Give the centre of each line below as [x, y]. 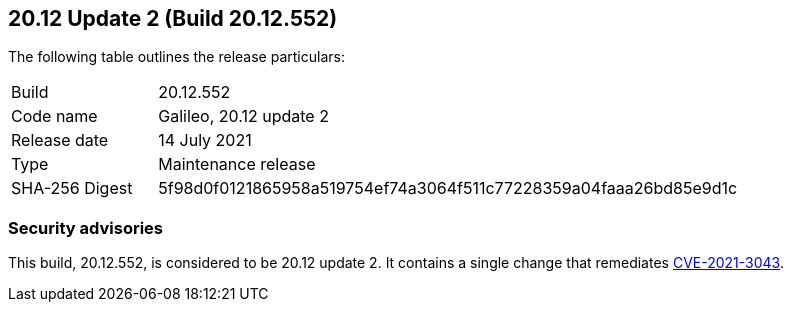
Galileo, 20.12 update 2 [243, 116]
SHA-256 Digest [72, 188]
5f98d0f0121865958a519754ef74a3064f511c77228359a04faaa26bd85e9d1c [448, 188]
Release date [60, 140]
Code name [54, 116]
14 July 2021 [205, 140]
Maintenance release [237, 164]
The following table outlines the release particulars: [176, 57]
